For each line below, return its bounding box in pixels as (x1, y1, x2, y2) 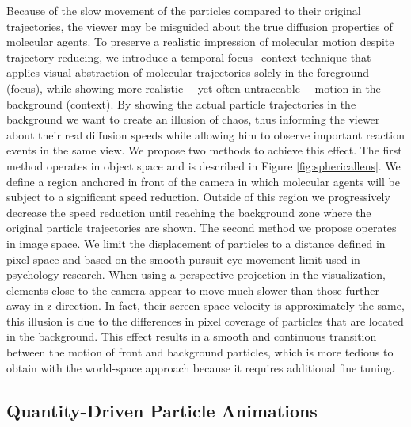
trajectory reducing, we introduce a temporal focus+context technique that (6, 48, 371, 65)
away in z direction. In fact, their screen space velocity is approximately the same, (6, 297, 405, 314)
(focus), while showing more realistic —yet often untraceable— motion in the (6, 79, 381, 96)
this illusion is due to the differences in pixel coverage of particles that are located (6, 312, 404, 329)
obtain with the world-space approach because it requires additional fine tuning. (6, 359, 395, 376)
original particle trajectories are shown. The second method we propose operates (6, 219, 397, 236)
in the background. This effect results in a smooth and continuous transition (6, 328, 377, 345)
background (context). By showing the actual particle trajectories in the (6, 95, 356, 112)
